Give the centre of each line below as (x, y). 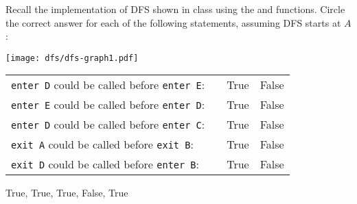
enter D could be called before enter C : (108, 125)
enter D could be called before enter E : (108, 85)
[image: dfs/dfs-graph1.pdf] (72, 58)
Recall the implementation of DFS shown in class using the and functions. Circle (175, 9)
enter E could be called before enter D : (108, 105)
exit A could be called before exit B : (102, 144)
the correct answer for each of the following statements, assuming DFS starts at (173, 22)
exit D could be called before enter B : (105, 164)
